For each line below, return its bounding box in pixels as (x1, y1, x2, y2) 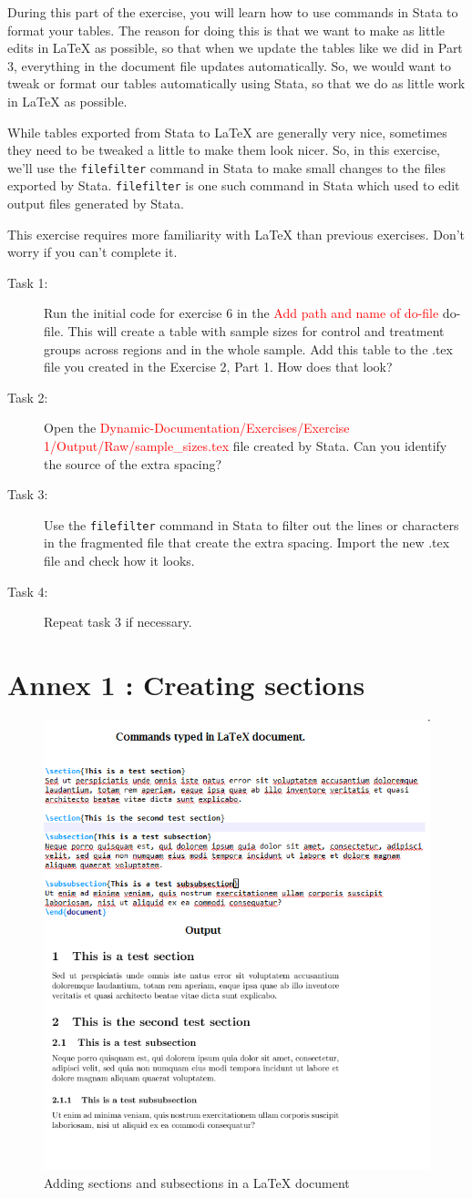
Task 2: (7, 387, 48, 406)
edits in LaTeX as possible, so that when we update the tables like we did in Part (7, 38, 463, 57)
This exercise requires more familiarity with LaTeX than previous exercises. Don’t (7, 224, 466, 243)
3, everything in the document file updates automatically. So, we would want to (7, 56, 452, 75)
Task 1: (7, 272, 48, 292)
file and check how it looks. (44, 551, 195, 570)
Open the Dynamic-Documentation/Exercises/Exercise (44, 418, 350, 437)
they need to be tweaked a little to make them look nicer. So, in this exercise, (7, 140, 441, 159)
